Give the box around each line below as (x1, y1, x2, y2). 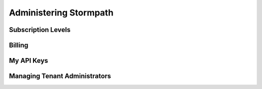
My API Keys (9, 57, 49, 65)
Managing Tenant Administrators (9, 72, 111, 80)
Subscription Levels (9, 26, 71, 34)
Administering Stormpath (9, 7, 114, 18)
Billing (9, 41, 29, 49)
